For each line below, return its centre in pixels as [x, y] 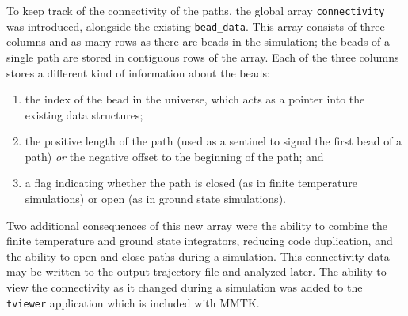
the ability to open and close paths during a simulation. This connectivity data [198, 256]
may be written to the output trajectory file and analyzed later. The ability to [196, 271]
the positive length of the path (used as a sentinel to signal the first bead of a [214, 141]
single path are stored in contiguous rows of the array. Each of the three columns [203, 56]
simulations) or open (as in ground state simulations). [155, 199]
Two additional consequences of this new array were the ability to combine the [197, 225]
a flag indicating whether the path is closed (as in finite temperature [191, 183]
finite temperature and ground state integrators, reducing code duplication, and [200, 241]
